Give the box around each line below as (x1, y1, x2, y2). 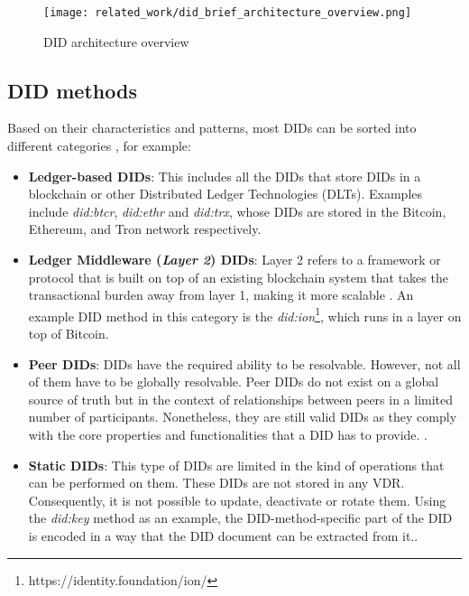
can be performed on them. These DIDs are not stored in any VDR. (28, 473, 405, 492)
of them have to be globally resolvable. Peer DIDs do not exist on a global (28, 372, 439, 391)
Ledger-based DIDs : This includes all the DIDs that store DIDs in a (28, 166, 421, 185)
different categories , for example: (7, 136, 191, 155)
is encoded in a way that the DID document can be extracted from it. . (28, 526, 418, 545)
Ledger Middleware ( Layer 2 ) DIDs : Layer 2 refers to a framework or (28, 250, 441, 269)
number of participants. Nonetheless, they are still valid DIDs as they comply (28, 407, 457, 426)
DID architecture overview (43, 32, 189, 51)
